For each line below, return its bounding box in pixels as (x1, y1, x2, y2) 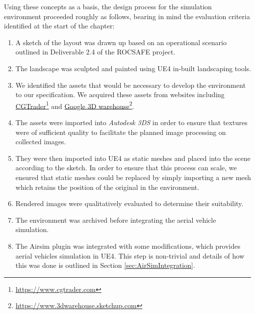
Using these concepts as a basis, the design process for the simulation (4, 1, 212, 11)
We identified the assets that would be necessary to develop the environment (15, 79, 246, 90)
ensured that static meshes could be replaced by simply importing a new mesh (15, 172, 251, 182)
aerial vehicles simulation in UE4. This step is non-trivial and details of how (15, 250, 245, 261)
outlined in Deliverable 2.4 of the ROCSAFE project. (15, 47, 176, 57)
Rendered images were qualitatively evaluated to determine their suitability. (15, 198, 244, 209)
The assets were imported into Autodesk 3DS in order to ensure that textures (15, 117, 248, 127)
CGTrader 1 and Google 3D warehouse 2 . (15, 99, 134, 111)
